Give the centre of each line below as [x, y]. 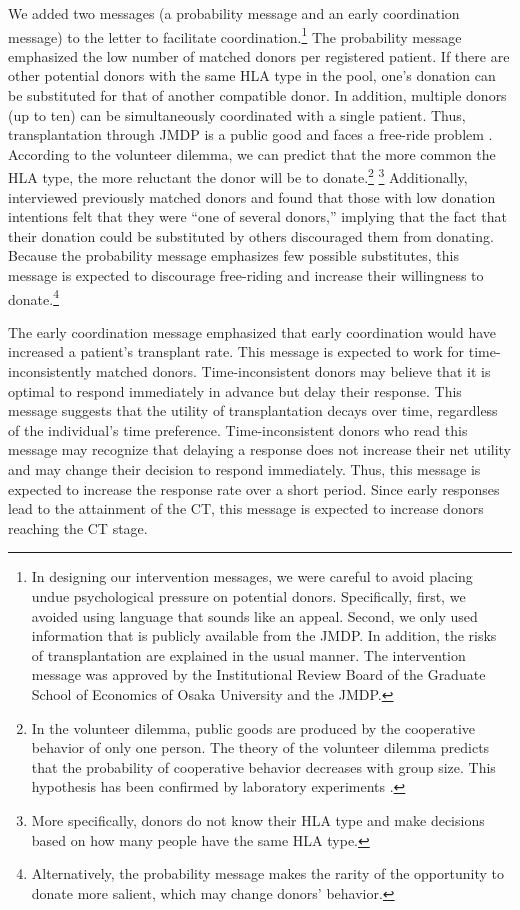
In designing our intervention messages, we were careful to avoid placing [252, 576]
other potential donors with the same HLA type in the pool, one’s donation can [252, 75]
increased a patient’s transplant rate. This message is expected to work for [236, 351]
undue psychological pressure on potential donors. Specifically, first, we [248, 596]
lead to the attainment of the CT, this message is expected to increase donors [246, 508]
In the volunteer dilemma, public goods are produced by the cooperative [253, 727]
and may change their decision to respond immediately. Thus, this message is [244, 469]
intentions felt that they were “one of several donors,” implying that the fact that [257, 216]
